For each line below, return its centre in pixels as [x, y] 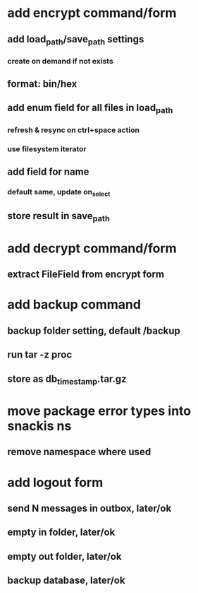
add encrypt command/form [92, 13]
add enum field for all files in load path [90, 109]
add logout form [55, 482]
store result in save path [59, 217]
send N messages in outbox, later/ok [89, 508]
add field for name [48, 171]
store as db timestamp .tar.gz [67, 380]
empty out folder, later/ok [64, 556]
